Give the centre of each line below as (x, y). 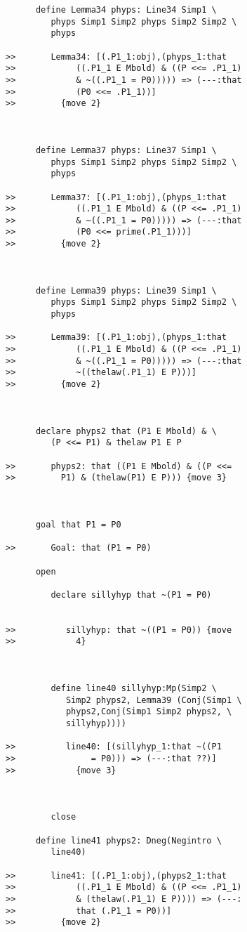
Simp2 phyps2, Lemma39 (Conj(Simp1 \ (154, 700)
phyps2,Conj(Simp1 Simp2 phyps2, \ (149, 712)
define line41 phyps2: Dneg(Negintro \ (128, 840)
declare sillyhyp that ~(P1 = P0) (131, 595)
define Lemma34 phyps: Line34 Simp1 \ (126, 10)
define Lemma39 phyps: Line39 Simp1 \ (126, 290)
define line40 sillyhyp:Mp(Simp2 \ (134, 689)
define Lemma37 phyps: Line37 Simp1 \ (126, 150)
